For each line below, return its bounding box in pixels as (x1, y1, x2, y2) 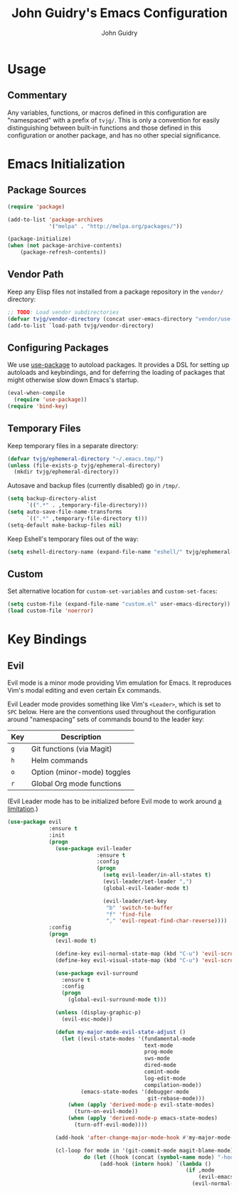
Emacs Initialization (7, 155, 126, 172)
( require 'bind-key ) (7, 403, 69, 410)
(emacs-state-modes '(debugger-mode (80, 1088, 190, 1095)
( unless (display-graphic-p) (55, 1009, 142, 1016)
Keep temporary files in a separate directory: (7, 441, 139, 450)
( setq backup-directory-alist (7, 495, 97, 502)
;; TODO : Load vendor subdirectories (7, 309, 119, 316)
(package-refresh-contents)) (20, 249, 107, 256)
